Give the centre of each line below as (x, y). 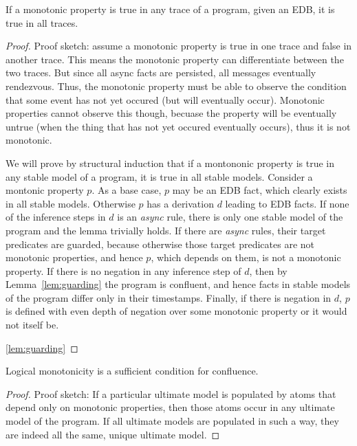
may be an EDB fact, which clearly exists (260, 190)
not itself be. (32, 325)
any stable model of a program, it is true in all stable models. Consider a (159, 176)
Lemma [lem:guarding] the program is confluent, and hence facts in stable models (178, 284)
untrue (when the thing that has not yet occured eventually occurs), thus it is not (178, 126)
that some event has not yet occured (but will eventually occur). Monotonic (165, 99)
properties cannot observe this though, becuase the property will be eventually (171, 113)
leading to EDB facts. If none (287, 203)
